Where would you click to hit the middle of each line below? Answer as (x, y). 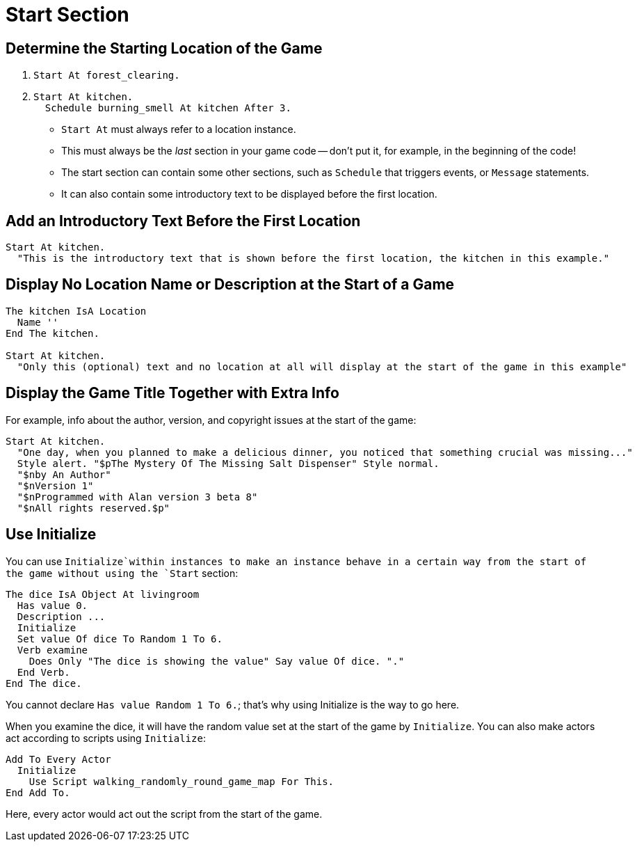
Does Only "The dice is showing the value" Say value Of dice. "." (217, 661)
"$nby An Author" (64, 474)
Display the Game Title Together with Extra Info (172, 393)
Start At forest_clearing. (107, 76)
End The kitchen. (53, 333)
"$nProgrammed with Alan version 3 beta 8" (137, 497)
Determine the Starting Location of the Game (164, 48)
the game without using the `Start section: (122, 573)
